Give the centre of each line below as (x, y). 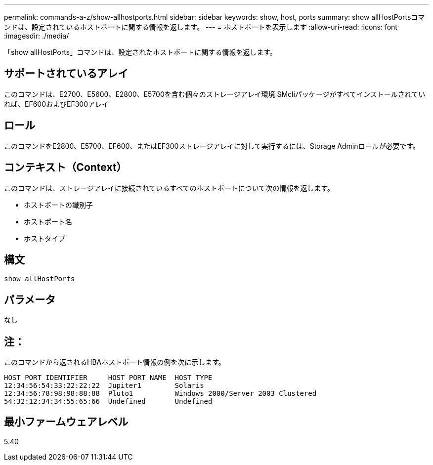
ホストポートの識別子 (58, 205)
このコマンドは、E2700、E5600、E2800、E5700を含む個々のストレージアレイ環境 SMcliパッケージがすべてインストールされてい (215, 94)
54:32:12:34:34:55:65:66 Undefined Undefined (108, 402)
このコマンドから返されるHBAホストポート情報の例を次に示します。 (115, 362)
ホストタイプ (44, 238)
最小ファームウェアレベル (66, 422)
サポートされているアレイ (66, 74)
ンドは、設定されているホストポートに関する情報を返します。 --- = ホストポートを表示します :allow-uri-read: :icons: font (201, 27)
